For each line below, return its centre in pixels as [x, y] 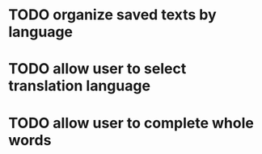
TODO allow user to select [97, 69]
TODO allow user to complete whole [131, 123]
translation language [80, 86]
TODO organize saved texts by [112, 15]
